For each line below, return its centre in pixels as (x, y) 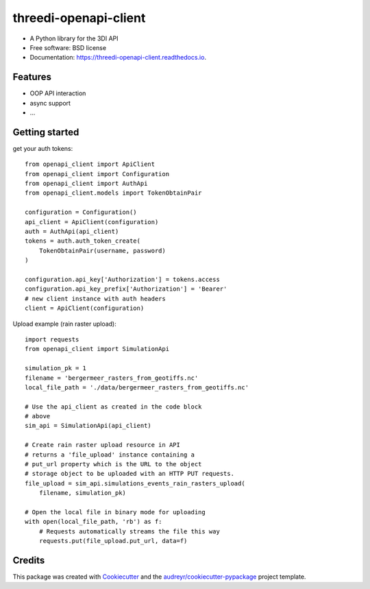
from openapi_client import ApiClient (90, 164)
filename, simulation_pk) (83, 493)
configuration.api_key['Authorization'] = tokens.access (123, 279)
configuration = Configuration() (81, 212)
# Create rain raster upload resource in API (103, 445)
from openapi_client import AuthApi (86, 184)
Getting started (46, 132)
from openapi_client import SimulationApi (97, 349)
